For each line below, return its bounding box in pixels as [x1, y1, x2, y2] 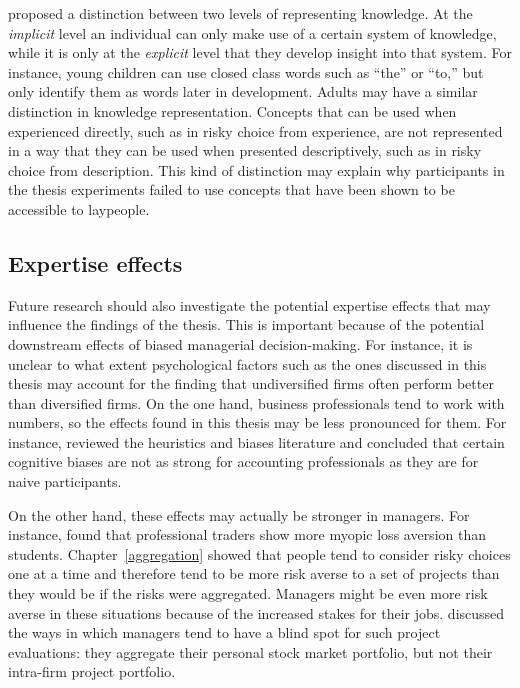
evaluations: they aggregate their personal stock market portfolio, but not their [8, 641, 493, 662]
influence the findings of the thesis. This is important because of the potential [8, 314, 485, 335]
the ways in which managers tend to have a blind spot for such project [8, 622, 441, 643]
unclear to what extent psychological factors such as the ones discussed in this [8, 353, 487, 374]
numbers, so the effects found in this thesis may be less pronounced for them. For [8, 412, 507, 433]
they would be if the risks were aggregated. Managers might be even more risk [8, 583, 488, 604]
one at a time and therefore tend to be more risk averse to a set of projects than [8, 563, 500, 584]
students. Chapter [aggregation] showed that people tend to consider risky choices [8, 543, 511, 564]
